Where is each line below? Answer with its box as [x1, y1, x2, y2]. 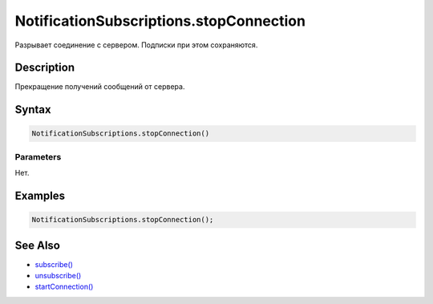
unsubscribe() [34, 271, 82, 281]
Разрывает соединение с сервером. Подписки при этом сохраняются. [14, 40, 258, 50]
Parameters [14, 151, 62, 162]
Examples [14, 189, 66, 202]
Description [14, 61, 75, 75]
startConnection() [34, 282, 94, 292]
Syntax [14, 103, 51, 116]
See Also [14, 238, 60, 252]
